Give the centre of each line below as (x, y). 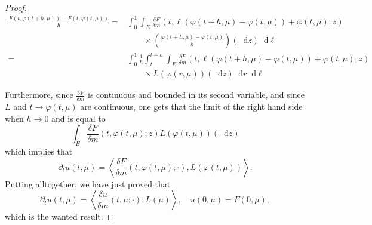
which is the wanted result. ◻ (60, 216)
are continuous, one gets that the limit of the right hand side (191, 107)
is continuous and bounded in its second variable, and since (196, 95)
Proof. (16, 7)
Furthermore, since (39, 95)
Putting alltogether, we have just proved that (88, 184)
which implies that (39, 151)
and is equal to (79, 118)
